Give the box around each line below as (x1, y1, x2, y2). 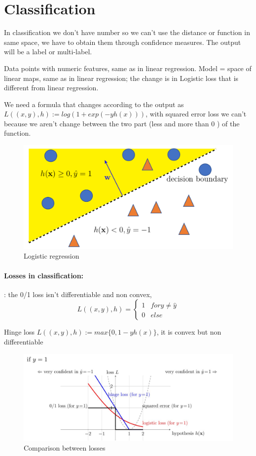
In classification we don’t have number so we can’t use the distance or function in (4, 27, 250, 38)
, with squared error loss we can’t (146, 109, 247, 119)
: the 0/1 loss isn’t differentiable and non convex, (4, 289, 152, 299)
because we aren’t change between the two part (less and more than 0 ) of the (4, 118, 240, 128)
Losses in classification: (4, 270, 84, 280)
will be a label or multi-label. (4, 46, 92, 57)
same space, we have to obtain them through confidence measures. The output (4, 37, 241, 47)
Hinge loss (4, 327, 35, 337)
